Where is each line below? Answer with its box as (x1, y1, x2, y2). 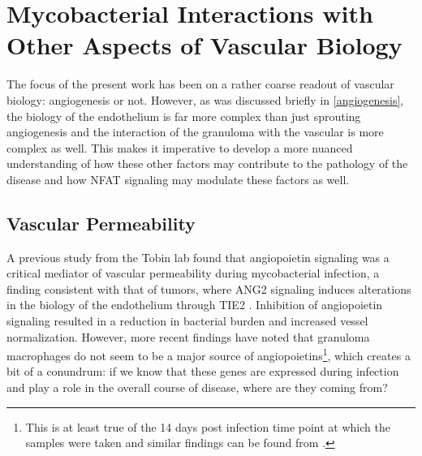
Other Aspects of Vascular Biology (6, 28, 403, 62)
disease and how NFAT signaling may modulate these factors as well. (6, 170, 350, 187)
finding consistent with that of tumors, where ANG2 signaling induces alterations (6, 280, 411, 297)
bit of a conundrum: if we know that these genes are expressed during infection (6, 363, 399, 380)
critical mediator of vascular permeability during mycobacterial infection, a (6, 265, 380, 282)
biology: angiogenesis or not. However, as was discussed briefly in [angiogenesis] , (6, 91, 404, 108)
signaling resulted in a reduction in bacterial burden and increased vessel (6, 312, 368, 329)
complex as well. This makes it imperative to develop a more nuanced (6, 139, 353, 156)
